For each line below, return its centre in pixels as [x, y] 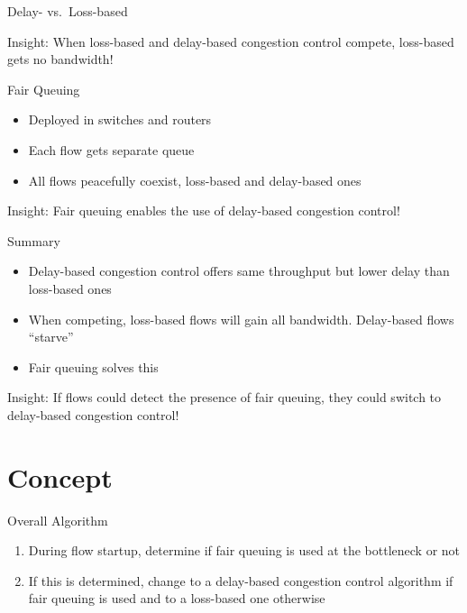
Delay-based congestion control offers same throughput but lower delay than [239, 271]
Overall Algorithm [58, 520]
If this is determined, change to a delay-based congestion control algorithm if [241, 580]
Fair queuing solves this [93, 366]
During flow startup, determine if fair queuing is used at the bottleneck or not [244, 550]
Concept [60, 476]
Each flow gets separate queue [111, 149]
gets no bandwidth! [60, 59]
